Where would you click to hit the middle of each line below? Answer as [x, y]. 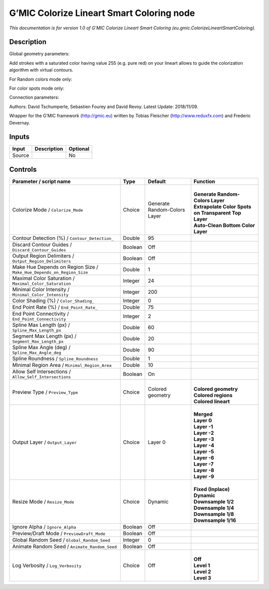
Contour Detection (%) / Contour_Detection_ [63, 238]
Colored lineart [212, 402]
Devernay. [20, 122]
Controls [23, 169]
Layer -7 [203, 464]
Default [157, 181]
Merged [203, 414]
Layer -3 [204, 439]
